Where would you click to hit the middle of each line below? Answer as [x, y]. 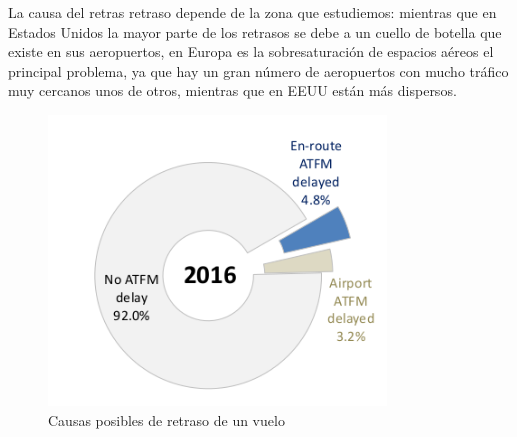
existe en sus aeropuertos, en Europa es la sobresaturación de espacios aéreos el [251, 51]
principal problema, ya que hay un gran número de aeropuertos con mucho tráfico [258, 70]
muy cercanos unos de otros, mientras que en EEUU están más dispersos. [232, 90]
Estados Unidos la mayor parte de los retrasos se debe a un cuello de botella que [255, 31]
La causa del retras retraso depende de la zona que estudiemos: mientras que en [252, 12]
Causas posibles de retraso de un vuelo [166, 419]
